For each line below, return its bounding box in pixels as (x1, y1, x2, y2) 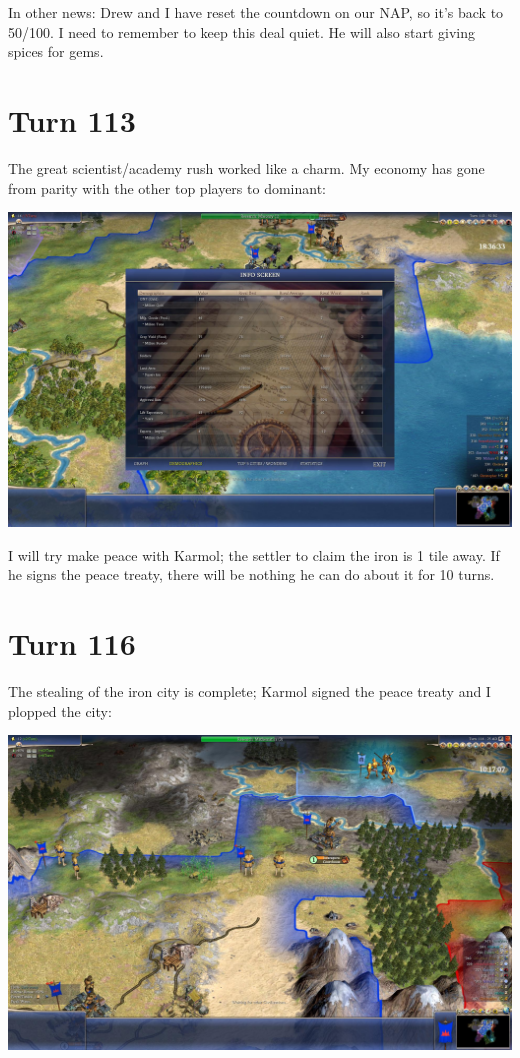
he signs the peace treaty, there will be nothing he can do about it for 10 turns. (8, 564, 495, 585)
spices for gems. (8, 41, 104, 62)
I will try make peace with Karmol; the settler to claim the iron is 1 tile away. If (8, 544, 500, 565)
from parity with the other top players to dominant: (8, 177, 326, 198)
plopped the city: (8, 700, 112, 721)
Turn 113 (8, 99, 136, 140)
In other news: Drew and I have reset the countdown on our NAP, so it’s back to (8, 2, 504, 22)
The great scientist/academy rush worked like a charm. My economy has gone (8, 157, 485, 178)
